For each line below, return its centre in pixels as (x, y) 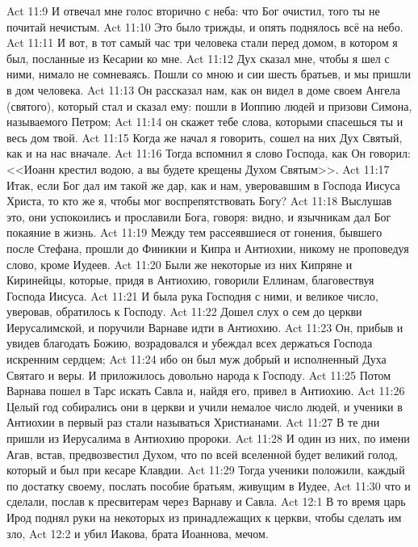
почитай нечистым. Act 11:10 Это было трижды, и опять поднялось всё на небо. (205, 26)
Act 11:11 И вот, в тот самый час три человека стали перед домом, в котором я (202, 42)
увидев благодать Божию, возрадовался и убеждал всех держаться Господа (190, 343)
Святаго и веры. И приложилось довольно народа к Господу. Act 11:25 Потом (199, 374)
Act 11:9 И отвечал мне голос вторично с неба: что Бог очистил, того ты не (193, 11)
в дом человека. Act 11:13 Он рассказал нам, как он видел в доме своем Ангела (203, 89)
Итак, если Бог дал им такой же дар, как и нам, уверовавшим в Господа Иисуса (203, 185)
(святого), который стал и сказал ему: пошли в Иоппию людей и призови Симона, (209, 105)
